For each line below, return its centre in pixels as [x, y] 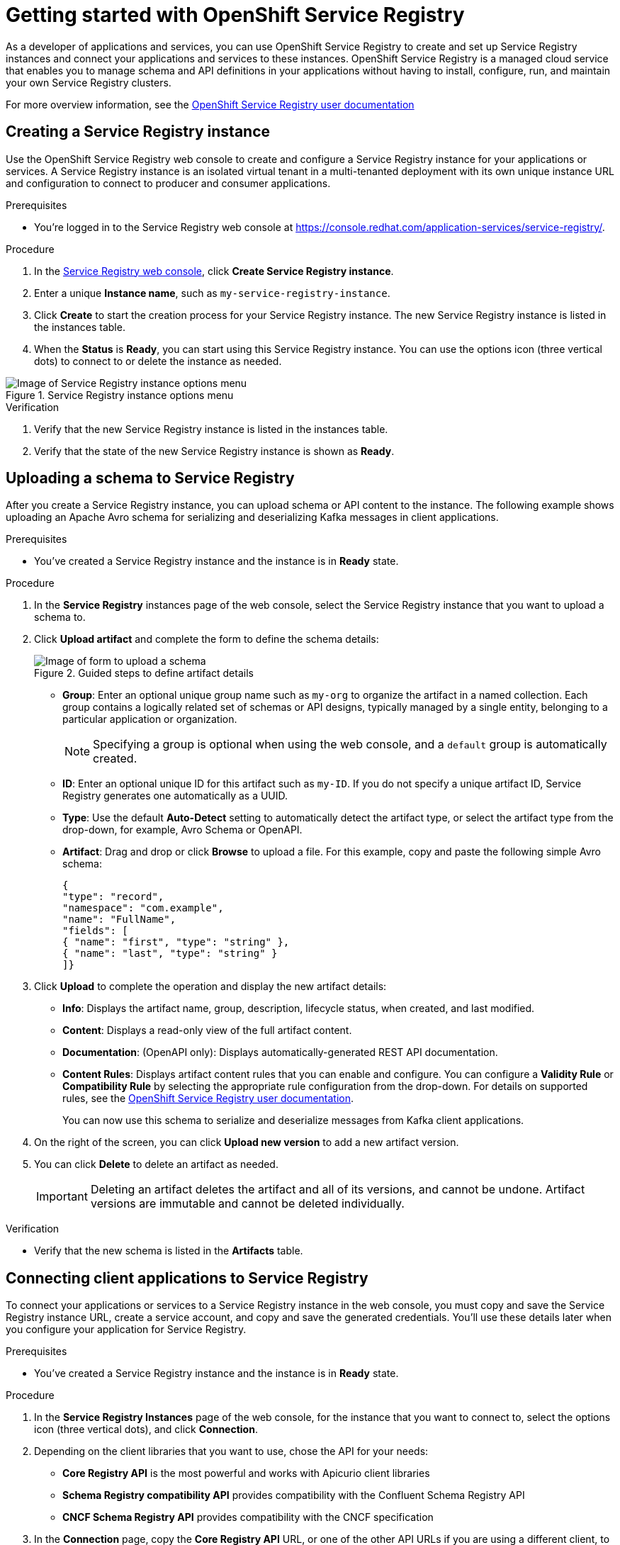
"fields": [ [95, 931]
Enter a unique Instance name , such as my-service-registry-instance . [212, 293]
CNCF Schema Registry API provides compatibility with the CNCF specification [248, 1517]
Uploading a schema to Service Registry [150, 478]
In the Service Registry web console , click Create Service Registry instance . [214, 271]
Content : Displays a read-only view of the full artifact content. [207, 1030]
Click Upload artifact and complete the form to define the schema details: [207, 639]
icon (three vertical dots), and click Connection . [146, 1429]
